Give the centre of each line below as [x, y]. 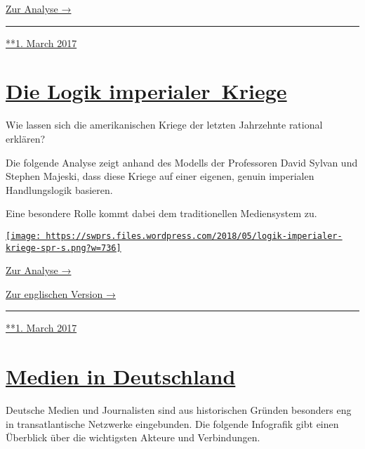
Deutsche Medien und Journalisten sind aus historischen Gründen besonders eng [179, 410]
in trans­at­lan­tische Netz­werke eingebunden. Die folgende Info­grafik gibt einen [172, 423]
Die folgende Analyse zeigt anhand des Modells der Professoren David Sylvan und [182, 162]
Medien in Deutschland [121, 376]
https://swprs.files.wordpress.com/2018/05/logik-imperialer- [194, 236]
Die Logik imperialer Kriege [146, 91]
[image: [24, 236]
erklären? [26, 138]
